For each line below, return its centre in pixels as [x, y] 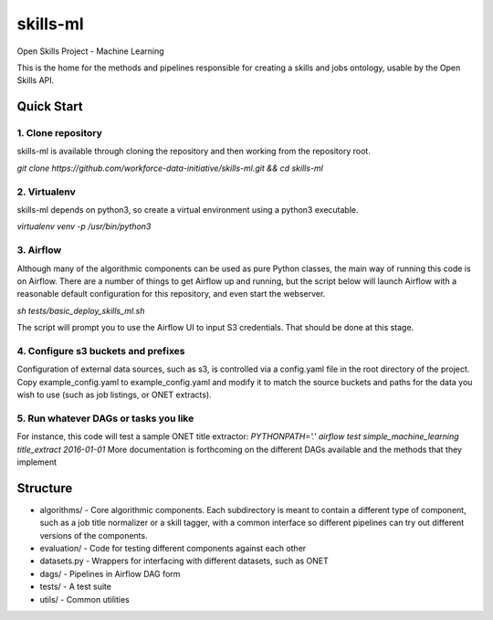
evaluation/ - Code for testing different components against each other [173, 549]
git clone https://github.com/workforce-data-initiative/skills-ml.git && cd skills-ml [170, 168]
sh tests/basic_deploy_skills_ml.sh [81, 310]
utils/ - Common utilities [84, 599]
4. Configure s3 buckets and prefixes [101, 351]
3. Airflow [39, 250]
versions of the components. [94, 535]
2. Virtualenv [47, 192]
